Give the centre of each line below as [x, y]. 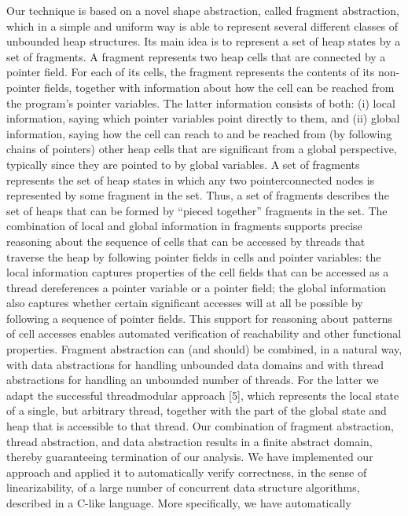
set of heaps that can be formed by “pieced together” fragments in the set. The [197, 210]
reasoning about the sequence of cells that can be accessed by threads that [186, 241]
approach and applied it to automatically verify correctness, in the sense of [187, 472]
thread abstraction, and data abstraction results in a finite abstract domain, [189, 441]
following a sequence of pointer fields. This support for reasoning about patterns [200, 318]
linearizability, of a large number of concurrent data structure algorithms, [183, 487]
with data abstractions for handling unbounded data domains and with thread [195, 364]
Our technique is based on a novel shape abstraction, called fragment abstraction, [203, 10]
